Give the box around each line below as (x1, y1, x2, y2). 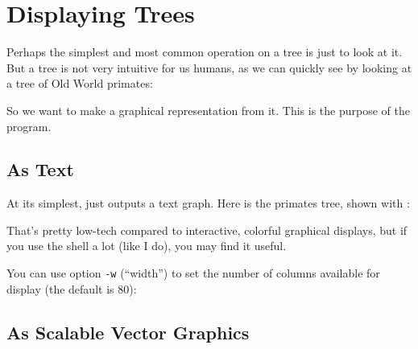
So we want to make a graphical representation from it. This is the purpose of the (6, 101, 410, 118)
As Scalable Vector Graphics (6, 319, 250, 344)
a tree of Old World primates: (6, 75, 153, 92)
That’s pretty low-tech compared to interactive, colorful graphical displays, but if (6, 221, 408, 238)
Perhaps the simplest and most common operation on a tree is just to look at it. (6, 43, 403, 60)
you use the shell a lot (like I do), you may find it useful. (6, 237, 287, 254)
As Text (6, 157, 74, 182)
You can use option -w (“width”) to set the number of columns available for (6, 265, 380, 281)
